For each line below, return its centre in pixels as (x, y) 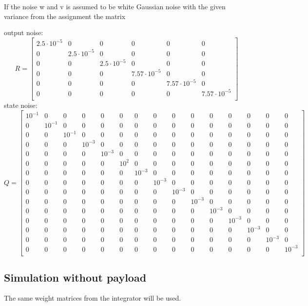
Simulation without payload (75, 277)
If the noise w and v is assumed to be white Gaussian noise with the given (115, 6)
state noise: (21, 105)
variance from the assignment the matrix (65, 16)
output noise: (24, 32)
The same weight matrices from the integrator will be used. (93, 297)
